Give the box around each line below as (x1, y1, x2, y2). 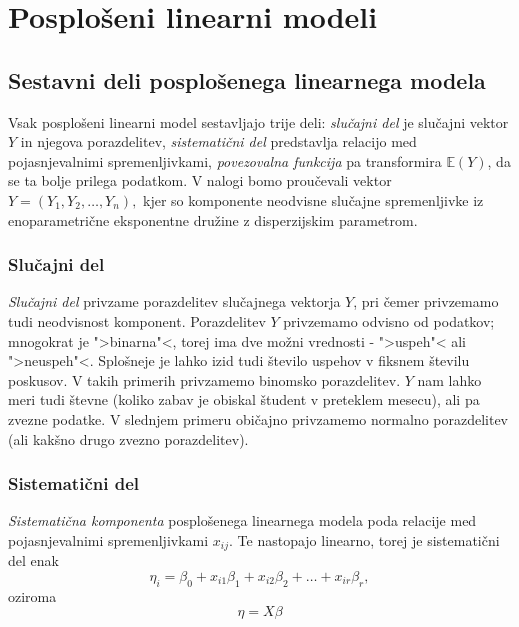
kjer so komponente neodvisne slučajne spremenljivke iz (143, 189, 484, 210)
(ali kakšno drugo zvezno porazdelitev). (8, 428, 249, 449)
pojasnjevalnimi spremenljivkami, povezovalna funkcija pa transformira (8, 150, 442, 171)
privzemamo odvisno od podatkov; (283, 310, 495, 331)
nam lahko (417, 369, 482, 390)
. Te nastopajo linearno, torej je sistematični (229, 529, 500, 550)
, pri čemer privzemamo (353, 291, 499, 312)
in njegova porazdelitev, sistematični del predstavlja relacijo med (20, 131, 417, 152)
